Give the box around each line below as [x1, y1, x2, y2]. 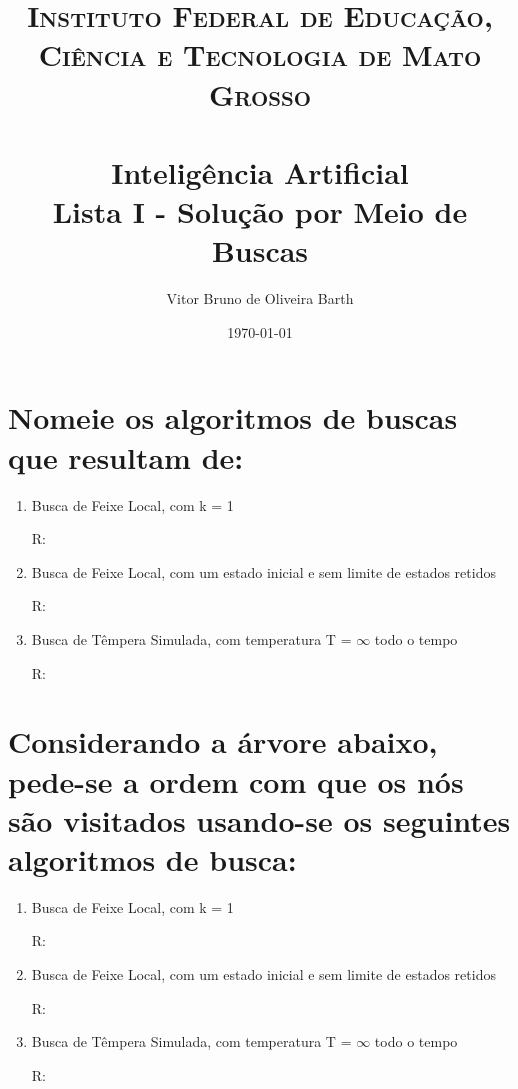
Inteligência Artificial [111, 151, 409, 192]
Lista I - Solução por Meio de [52, 191, 468, 232]
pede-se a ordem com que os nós [8, 760, 464, 801]
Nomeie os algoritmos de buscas [8, 397, 458, 438]
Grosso [208, 73, 312, 114]
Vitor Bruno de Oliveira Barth [166, 288, 354, 309]
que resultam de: [8, 436, 244, 477]
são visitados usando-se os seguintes [8, 799, 511, 840]
